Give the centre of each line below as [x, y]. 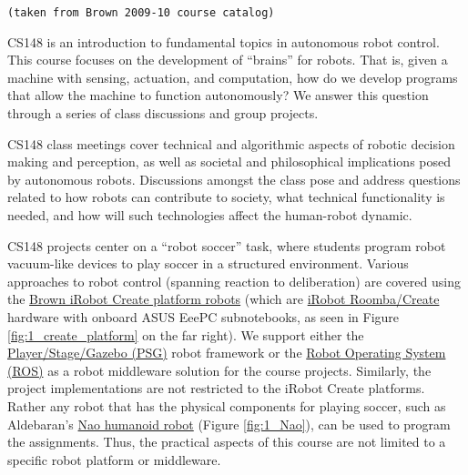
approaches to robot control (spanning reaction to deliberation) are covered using [234, 281]
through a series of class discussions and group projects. [163, 113]
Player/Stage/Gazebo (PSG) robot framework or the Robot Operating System [227, 353]
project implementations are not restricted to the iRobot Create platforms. [216, 388]
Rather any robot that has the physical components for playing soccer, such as [227, 405]
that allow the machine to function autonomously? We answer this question [218, 95]
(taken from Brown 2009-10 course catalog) [141, 13]
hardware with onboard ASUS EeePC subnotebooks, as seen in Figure [203, 316]
